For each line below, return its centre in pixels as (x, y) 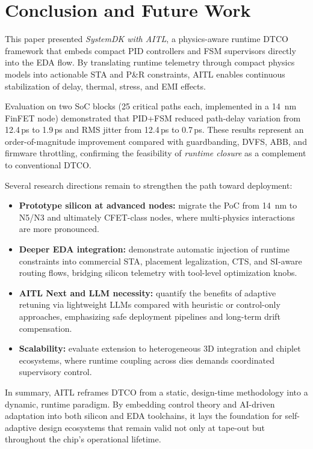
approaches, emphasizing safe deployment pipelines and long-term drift (150, 316)
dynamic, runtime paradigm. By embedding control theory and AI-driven (140, 404)
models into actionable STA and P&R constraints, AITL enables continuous (145, 74)
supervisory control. (55, 372)
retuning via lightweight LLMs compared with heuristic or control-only (150, 304)
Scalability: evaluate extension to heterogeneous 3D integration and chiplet (160, 348)
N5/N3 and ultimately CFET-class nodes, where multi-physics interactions (157, 217)
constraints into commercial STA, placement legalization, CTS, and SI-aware (160, 261)
